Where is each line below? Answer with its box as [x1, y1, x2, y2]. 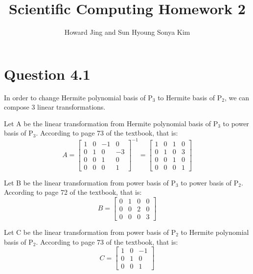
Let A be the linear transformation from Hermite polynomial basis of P [4, 118, 218, 128]
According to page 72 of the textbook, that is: [4, 187, 142, 197]
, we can [224, 92, 250, 102]
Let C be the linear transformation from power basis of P [4, 227, 176, 237]
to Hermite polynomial [181, 227, 249, 237]
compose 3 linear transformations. [4, 102, 106, 112]
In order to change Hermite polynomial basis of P [4, 92, 153, 102]
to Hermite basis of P [158, 92, 222, 102]
